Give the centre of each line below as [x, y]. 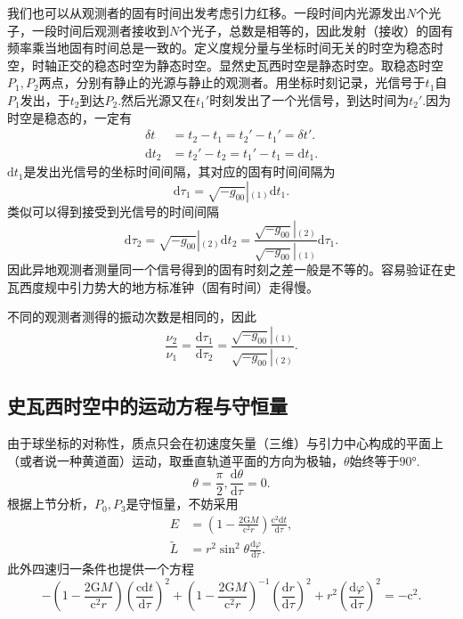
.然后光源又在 [157, 99]
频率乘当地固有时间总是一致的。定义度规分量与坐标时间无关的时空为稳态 [219, 48]
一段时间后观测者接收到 [100, 30]
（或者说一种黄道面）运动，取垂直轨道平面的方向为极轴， [175, 460]
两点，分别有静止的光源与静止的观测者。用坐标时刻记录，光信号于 [232, 82]
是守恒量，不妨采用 [182, 504]
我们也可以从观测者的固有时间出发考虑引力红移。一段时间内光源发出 [207, 12]
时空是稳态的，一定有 [69, 117]
